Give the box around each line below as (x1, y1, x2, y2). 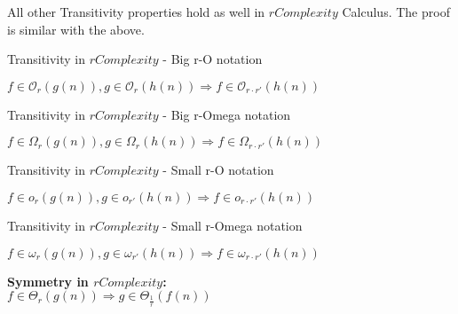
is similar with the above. (7, 20, 145, 38)
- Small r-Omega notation (162, 216, 303, 234)
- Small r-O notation (162, 161, 274, 179)
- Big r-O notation (162, 50, 263, 68)
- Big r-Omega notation (162, 105, 291, 123)
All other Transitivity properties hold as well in (7, 3, 265, 20)
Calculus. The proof (342, 3, 450, 20)
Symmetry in (7, 271, 89, 290)
